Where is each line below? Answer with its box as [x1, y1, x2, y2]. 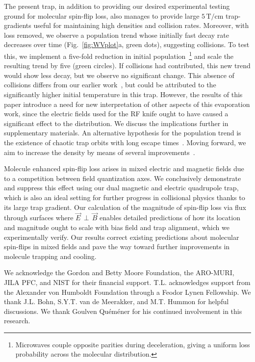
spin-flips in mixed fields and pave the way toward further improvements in [4, 241, 230, 252]
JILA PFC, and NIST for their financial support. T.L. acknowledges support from [4, 277, 251, 287]
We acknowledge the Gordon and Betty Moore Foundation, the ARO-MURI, [4, 267, 234, 278]
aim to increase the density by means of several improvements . [4, 147, 195, 157]
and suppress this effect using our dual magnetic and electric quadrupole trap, [4, 182, 239, 193]
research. [4, 315, 30, 326]
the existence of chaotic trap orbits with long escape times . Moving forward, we [4, 137, 246, 147]
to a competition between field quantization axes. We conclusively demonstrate [4, 173, 241, 183]
